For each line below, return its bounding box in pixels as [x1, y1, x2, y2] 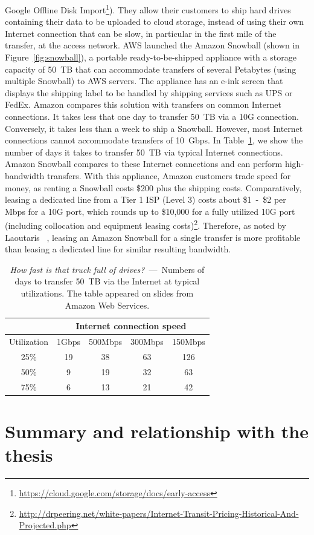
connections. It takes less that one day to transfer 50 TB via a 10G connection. [5, 110, 299, 122]
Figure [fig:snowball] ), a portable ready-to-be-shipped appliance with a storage [5, 51, 296, 64]
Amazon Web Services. [65, 298, 150, 311]
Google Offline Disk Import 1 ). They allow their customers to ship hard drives [5, 2, 291, 16]
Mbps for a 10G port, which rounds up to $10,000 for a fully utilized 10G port [5, 205, 295, 217]
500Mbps [89, 335, 122, 347]
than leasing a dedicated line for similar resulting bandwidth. [5, 243, 231, 255]
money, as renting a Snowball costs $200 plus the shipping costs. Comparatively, [5, 181, 302, 194]
